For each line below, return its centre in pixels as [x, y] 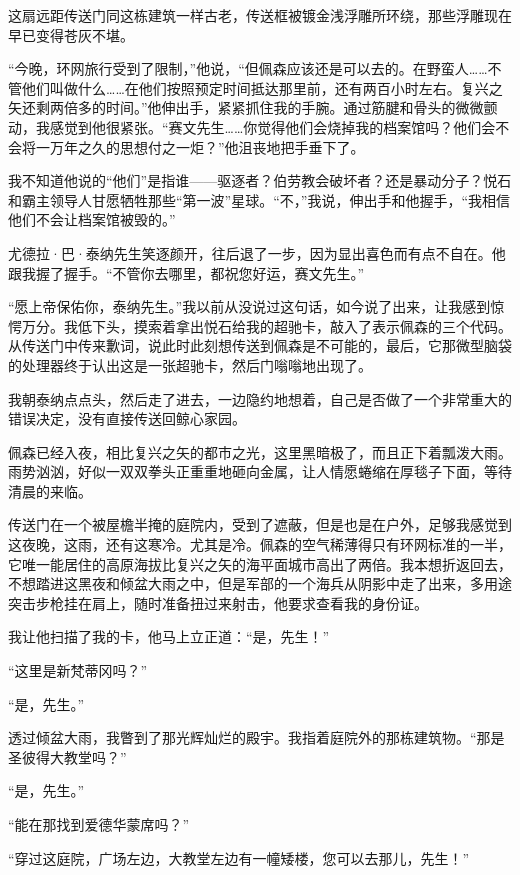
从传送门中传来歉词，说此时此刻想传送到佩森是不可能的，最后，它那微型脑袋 [260, 345]
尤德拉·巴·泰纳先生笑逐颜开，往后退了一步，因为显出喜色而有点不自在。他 [257, 252]
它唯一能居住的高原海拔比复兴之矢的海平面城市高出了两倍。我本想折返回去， [260, 563]
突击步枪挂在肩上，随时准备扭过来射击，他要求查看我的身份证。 [218, 602]
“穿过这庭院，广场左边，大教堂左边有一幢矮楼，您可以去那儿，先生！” [239, 857]
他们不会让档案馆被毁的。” [92, 219]
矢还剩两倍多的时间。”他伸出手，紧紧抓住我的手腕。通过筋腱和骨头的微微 [246, 107]
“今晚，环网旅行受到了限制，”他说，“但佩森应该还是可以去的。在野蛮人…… [248, 68]
